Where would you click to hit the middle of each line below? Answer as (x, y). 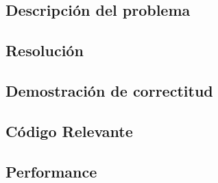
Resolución (45, 50)
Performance (51, 171)
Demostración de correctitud (109, 90)
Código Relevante (69, 131)
